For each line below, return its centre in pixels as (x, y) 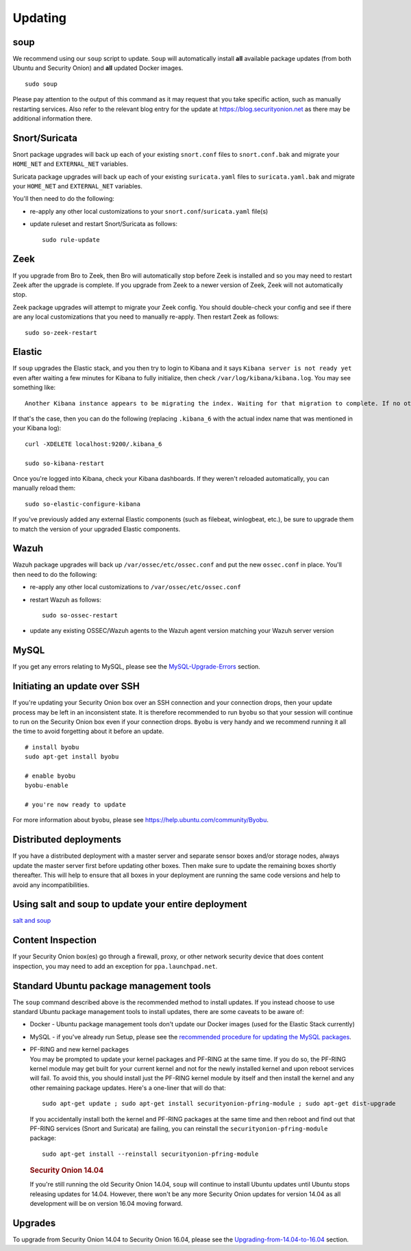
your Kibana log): (37, 428)
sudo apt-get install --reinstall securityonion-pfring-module (150, 1154)
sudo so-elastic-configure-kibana (83, 504)
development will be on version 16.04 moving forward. (106, 1204)
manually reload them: (44, 488)
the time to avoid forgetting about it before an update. (88, 731)
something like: (34, 388)
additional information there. (52, 119)
